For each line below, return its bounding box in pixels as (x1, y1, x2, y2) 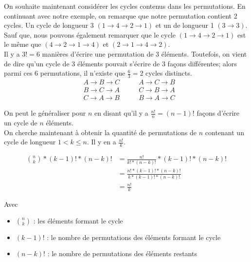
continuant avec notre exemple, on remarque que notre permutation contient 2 (4, 10, 237, 20)
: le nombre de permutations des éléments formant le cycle (47, 232, 221, 242)
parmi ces (4, 68, 33, 78)
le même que (4, 39, 41, 49)
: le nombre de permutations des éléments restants (47, 248, 197, 259)
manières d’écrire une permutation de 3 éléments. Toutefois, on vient (42, 48, 247, 59)
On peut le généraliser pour (4, 108, 86, 118)
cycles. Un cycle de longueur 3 (4, 20, 94, 30)
